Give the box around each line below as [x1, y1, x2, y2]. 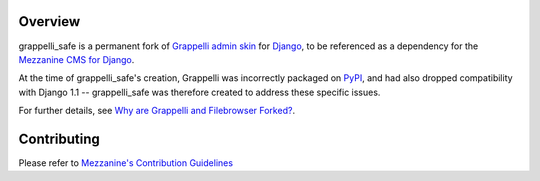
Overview [18, 13, 81, 30]
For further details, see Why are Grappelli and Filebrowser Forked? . [18, 105, 295, 117]
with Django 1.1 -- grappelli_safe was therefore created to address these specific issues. [18, 86, 381, 98]
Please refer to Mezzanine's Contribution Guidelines [18, 156, 234, 169]
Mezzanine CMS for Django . [18, 53, 135, 65]
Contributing [18, 130, 100, 147]
